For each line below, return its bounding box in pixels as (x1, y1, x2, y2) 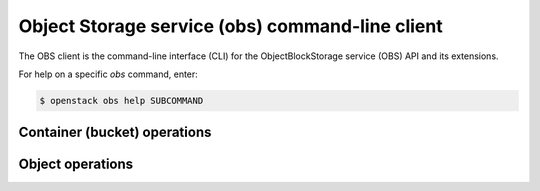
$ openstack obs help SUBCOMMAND (39, 95, 204, 106)
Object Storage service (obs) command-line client (18, 15, 444, 37)
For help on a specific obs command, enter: (18, 68, 199, 80)
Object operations (18, 156, 134, 173)
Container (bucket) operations (18, 124, 212, 141)
